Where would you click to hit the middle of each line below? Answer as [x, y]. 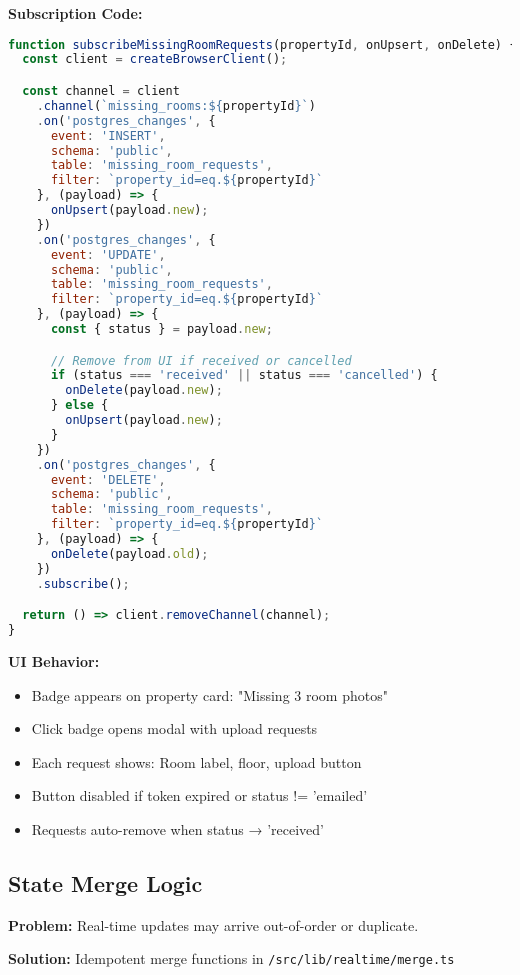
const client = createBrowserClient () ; [155, 59]
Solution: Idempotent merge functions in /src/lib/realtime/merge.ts [231, 958]
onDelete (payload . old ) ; [129, 553]
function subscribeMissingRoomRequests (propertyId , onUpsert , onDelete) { [262, 44]
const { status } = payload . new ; [161, 329]
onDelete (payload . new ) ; [144, 390]
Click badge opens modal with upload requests [174, 728]
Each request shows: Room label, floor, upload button [196, 761]
